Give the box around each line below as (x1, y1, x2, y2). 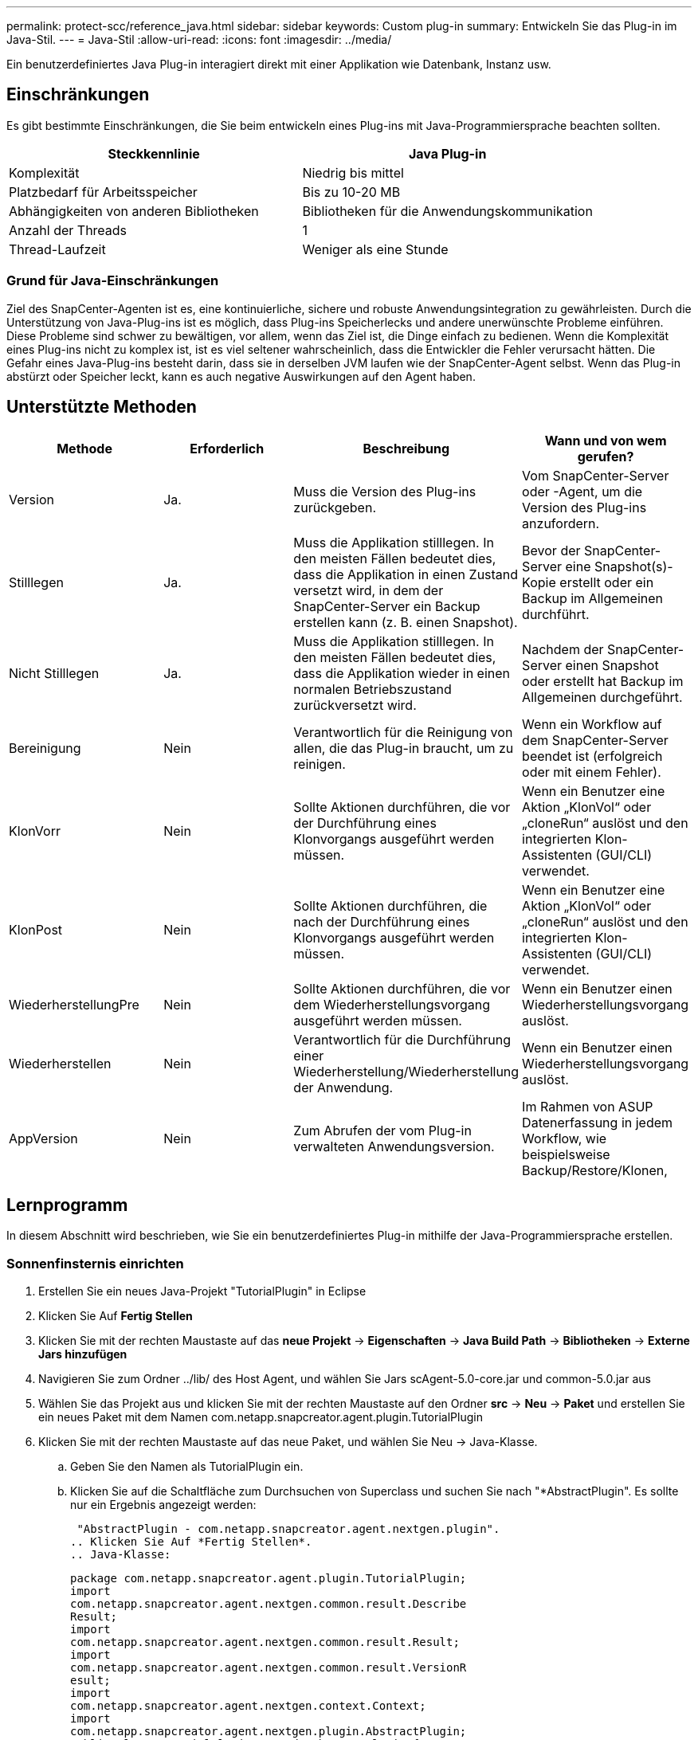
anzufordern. (522, 515, 600, 532)
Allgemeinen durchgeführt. (522, 689, 683, 706)
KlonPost (9, 922, 63, 939)
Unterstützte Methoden (6, 397, 197, 417)
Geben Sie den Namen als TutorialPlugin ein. (70, 1460, 304, 1474)
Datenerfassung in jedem (522, 1115, 673, 1131)
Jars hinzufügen (38, 1347, 127, 1362)
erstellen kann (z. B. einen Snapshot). (293, 614, 518, 631)
